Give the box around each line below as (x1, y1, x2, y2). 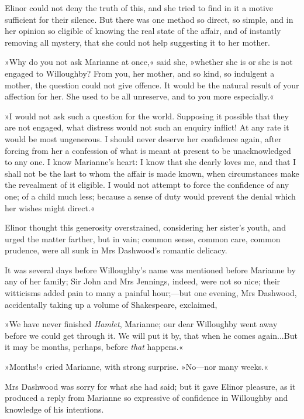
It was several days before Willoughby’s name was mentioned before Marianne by (5, 263, 296, 276)
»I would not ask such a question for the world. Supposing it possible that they (5, 109, 289, 122)
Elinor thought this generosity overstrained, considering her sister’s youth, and (5, 221, 286, 233)
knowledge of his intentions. (5, 403, 104, 415)
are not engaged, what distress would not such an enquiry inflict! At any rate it (5, 121, 289, 133)
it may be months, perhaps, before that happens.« (5, 341, 184, 353)
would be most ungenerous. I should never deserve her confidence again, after (5, 132, 282, 145)
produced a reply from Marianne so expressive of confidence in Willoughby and (5, 391, 288, 404)
